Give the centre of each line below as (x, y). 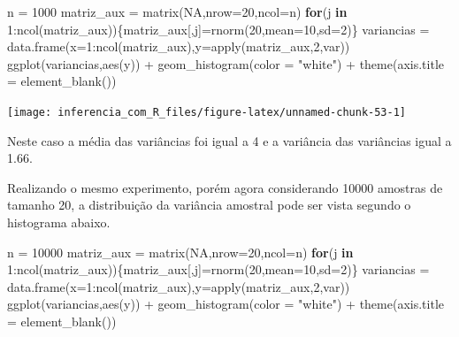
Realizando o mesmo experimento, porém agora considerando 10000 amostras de (225, 187)
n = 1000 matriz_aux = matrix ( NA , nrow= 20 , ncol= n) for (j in (177, 11)
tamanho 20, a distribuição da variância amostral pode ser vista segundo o (209, 205)
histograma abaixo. (59, 222)
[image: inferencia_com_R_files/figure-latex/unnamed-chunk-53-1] (207, 112)
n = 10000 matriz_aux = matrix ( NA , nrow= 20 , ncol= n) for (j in (180, 252)
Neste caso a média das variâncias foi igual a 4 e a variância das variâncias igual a (229, 140)
